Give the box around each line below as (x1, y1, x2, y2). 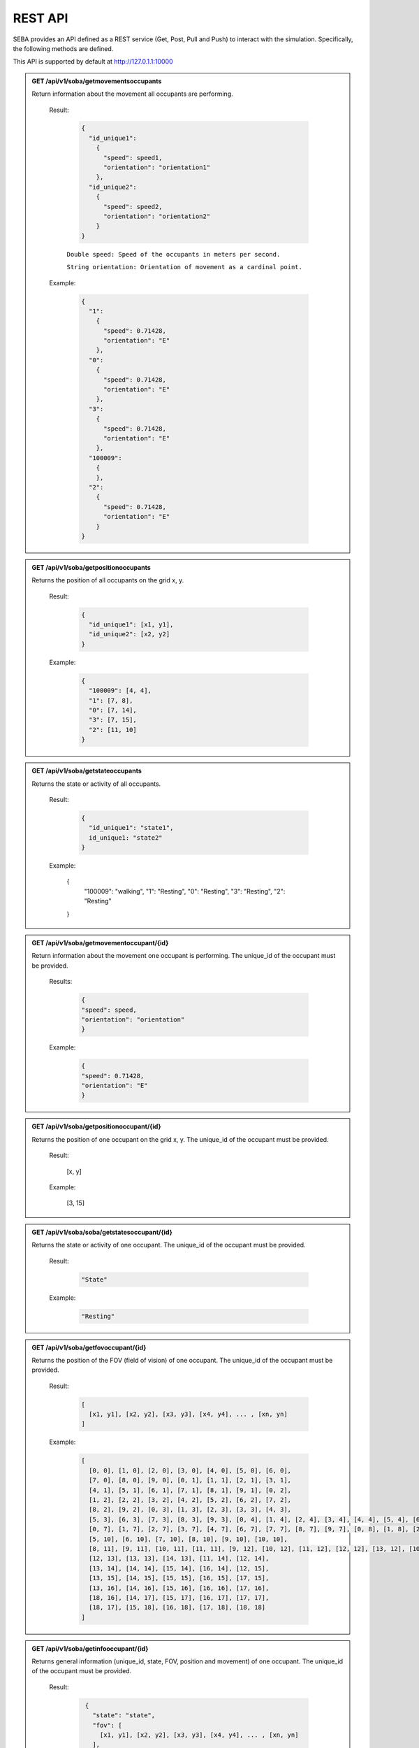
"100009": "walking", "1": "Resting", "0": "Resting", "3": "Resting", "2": (84, 887, 286, 895)
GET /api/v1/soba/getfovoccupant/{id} (31, 1343, 147, 1352)
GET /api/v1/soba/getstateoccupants (31, 766, 142, 775)
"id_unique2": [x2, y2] (88, 630, 170, 638)
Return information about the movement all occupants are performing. (31, 89, 233, 98)
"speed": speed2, (103, 203, 163, 210)
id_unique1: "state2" (88, 833, 163, 842)
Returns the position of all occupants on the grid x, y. (31, 576, 184, 585)
